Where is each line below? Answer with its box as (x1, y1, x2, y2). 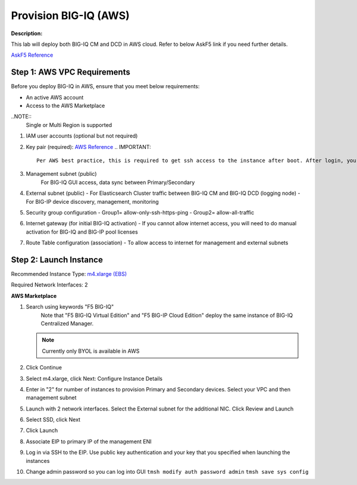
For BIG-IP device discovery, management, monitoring (26, 198, 159, 205)
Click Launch (26, 427, 58, 434)
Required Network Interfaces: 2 (11, 281, 89, 288)
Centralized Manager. (40, 319, 94, 327)
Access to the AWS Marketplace (26, 102, 105, 110)
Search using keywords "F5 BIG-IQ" (26, 303, 114, 310)
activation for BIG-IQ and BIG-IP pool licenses (26, 228, 138, 235)
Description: (11, 30, 43, 37)
